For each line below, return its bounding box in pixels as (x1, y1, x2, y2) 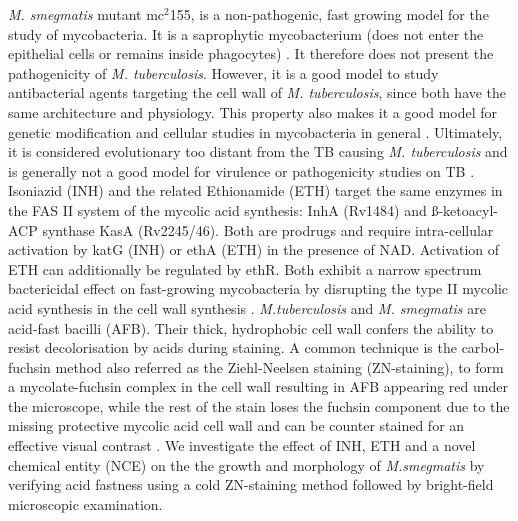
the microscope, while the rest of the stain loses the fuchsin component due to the (8, 395, 510, 416)
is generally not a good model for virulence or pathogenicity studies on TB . (8, 160, 475, 181)
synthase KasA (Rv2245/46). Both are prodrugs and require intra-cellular (42, 219, 494, 240)
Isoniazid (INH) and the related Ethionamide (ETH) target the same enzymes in (8, 180, 503, 201)
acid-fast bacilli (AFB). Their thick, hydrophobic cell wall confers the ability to (8, 317, 494, 338)
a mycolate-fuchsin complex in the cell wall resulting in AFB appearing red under (8, 376, 509, 397)
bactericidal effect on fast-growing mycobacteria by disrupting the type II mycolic (8, 278, 509, 299)
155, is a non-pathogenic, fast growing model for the (169, 4, 489, 24)
